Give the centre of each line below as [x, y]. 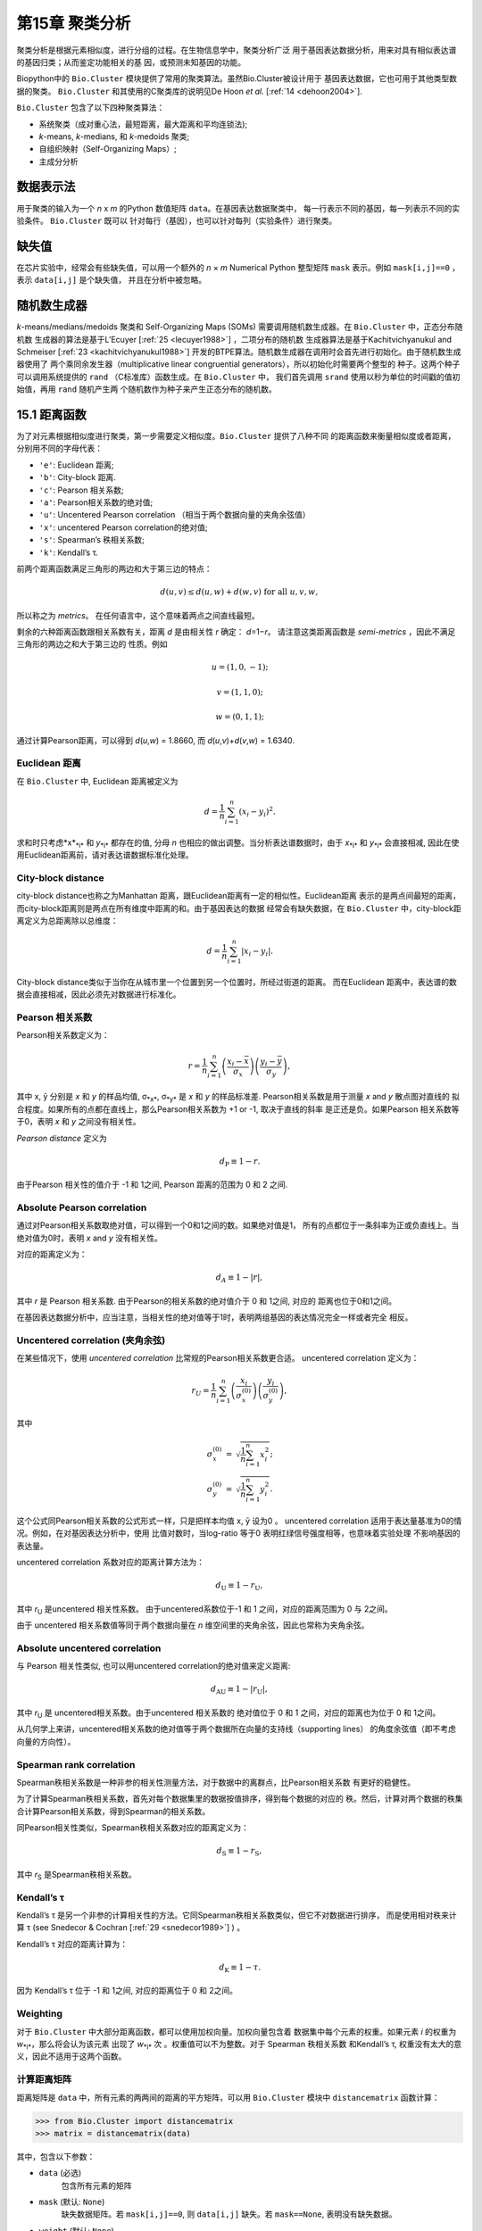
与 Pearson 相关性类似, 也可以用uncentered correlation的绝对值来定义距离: [154, 1666]
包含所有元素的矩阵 [96, 2185]
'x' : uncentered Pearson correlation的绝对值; [124, 527]
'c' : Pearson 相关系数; [81, 490]
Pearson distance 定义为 [62, 1138]
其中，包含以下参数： [56, 2156]
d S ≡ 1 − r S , [239, 1852]
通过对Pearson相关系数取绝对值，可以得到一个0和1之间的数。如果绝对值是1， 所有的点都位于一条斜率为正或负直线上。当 [238, 1225]
